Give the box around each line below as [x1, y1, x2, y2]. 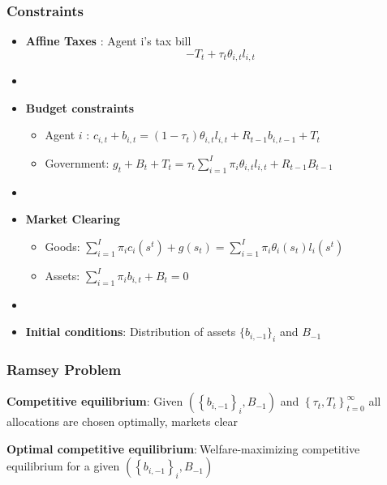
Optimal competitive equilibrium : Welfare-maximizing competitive [6, 440, 360, 457]
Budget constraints [25, 99, 134, 116]
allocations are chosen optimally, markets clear [6, 413, 238, 430]
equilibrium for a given [6, 457, 120, 474]
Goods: [45, 237, 80, 254]
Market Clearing [25, 211, 120, 228]
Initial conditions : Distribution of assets [25, 323, 236, 340]
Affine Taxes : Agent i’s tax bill [25, 32, 191, 49]
